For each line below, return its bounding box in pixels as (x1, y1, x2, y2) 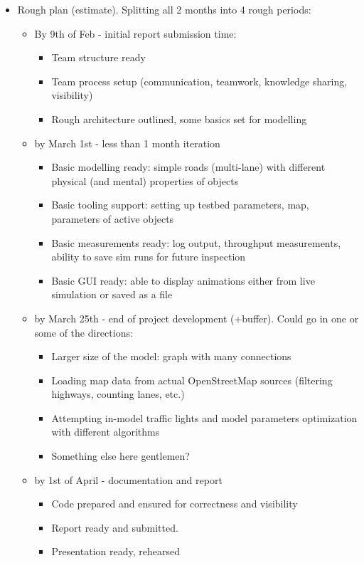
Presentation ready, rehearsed (51, 544, 180, 559)
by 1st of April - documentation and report (34, 472, 223, 487)
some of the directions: (34, 325, 133, 340)
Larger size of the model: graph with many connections (51, 349, 291, 364)
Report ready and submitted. (51, 520, 178, 535)
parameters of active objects (51, 211, 174, 226)
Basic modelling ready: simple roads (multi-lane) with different (51, 159, 326, 174)
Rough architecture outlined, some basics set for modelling (51, 111, 307, 126)
